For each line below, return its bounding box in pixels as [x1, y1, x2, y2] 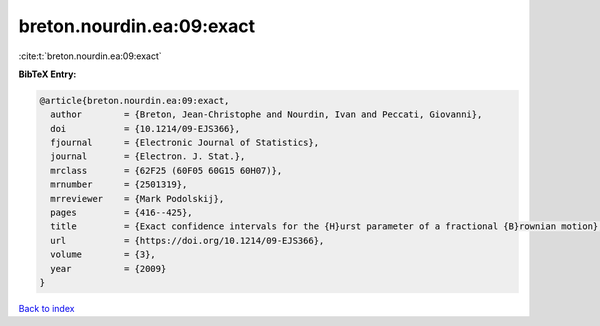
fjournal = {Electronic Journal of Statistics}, [50, 137, 320, 149]
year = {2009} [50, 263, 167, 274]
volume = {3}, [50, 249, 157, 260]
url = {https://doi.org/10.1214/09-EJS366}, [50, 235, 325, 246]
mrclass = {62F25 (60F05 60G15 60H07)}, [50, 165, 283, 176]
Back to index [18, 302, 75, 314]
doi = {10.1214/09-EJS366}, [50, 123, 240, 134]
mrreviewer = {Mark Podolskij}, [50, 193, 225, 204]
